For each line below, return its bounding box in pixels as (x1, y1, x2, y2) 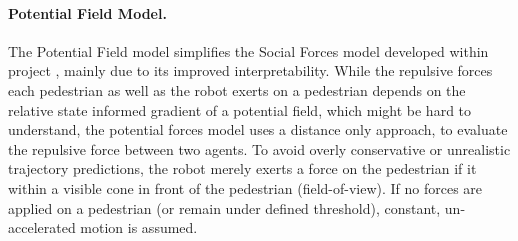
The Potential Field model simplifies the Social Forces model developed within (8, 40, 489, 61)
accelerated (8, 217, 76, 238)
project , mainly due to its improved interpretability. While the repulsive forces (8, 60, 493, 81)
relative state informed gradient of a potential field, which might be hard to (8, 99, 472, 120)
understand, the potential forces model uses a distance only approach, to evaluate (8, 119, 508, 140)
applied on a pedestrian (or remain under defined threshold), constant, (8, 197, 441, 218)
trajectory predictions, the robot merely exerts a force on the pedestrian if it (8, 158, 477, 179)
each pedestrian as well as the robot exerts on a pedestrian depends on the (8, 79, 466, 100)
